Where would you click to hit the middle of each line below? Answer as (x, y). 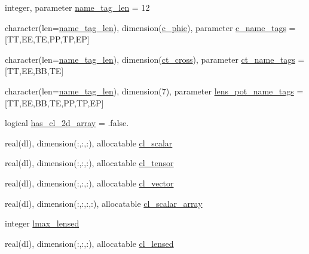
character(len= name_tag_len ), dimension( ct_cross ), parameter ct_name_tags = (155, 59)
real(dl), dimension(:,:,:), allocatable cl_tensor (89, 163)
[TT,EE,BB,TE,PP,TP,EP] (54, 102)
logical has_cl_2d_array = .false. (67, 123)
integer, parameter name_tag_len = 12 (77, 7)
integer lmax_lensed (42, 223)
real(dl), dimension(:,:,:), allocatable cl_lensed (89, 243)
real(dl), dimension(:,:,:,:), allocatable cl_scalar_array (104, 203)
